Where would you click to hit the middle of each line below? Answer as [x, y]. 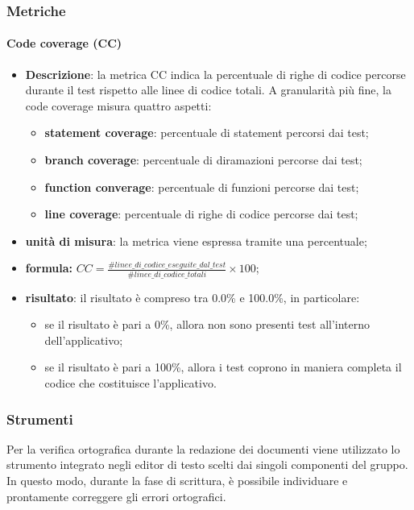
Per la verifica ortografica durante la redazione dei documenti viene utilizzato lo [203, 448]
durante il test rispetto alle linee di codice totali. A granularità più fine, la [208, 90]
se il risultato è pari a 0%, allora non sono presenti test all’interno [207, 324]
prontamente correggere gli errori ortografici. [116, 496]
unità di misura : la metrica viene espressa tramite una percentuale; [196, 240]
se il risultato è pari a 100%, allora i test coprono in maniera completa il [223, 367]
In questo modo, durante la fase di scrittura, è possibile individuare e [177, 481]
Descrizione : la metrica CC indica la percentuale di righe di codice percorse [215, 74]
